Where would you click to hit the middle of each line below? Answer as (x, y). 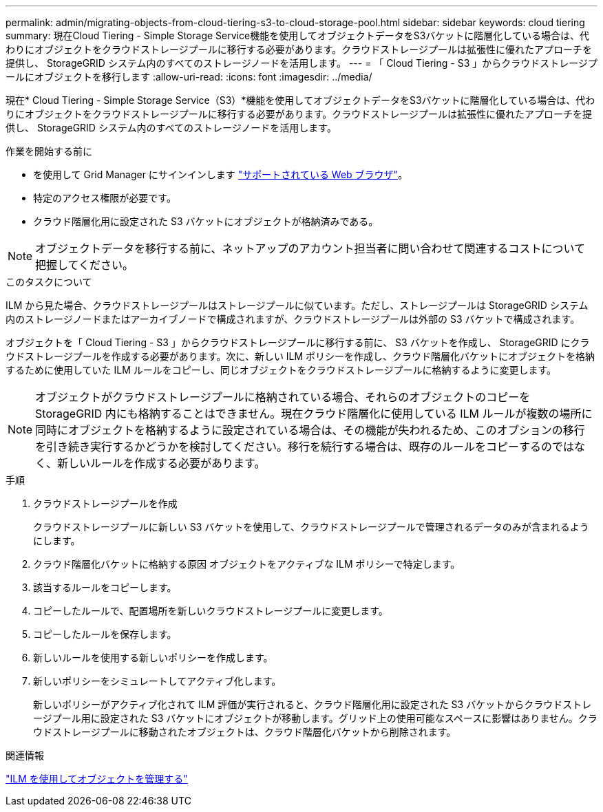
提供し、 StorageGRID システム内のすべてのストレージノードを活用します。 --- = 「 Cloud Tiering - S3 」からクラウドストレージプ (301, 63)
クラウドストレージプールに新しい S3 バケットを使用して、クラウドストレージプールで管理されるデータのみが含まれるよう (311, 527)
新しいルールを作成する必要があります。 (161, 463)
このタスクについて (49, 282)
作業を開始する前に (49, 151)
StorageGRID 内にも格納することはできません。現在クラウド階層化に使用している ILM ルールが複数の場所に (314, 414)
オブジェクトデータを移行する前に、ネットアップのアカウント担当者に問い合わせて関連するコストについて (310, 248)
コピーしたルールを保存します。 (105, 634)
